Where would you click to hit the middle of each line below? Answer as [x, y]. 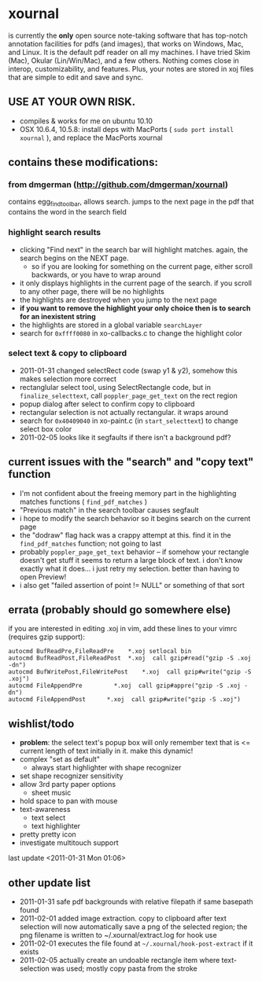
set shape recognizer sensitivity [71, 776]
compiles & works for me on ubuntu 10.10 [86, 121]
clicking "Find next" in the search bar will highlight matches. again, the [134, 249]
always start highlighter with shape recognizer [106, 768]
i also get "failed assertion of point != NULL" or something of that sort [132, 585]
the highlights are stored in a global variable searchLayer [111, 325]
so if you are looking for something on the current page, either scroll [142, 266]
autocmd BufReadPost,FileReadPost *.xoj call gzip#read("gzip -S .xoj [130, 658]
